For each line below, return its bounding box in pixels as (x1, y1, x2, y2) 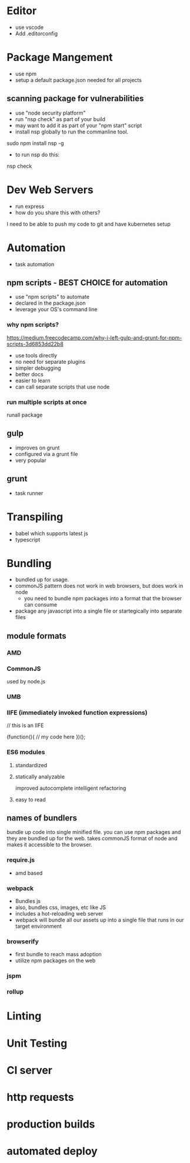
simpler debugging (15, 364, 61, 372)
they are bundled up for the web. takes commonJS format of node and (6, 835, 178, 842)
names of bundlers (6, 813, 78, 823)
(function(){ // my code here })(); (6, 734, 86, 741)
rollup (6, 988, 24, 996)
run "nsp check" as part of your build (15, 115, 105, 122)
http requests (6, 1090, 74, 1104)
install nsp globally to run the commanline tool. (15, 128, 129, 135)
